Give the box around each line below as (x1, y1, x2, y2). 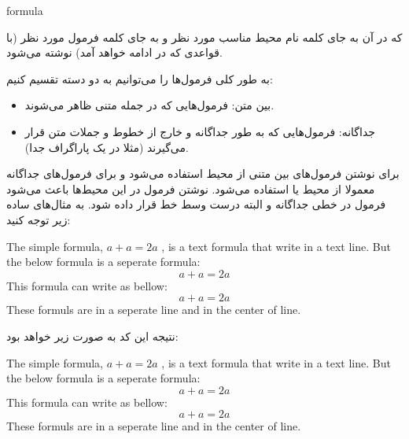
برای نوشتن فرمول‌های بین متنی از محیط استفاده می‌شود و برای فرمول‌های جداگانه (6, 165, 400, 182)
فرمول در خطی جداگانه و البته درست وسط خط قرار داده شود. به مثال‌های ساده (6, 196, 386, 212)
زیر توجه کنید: (6, 211, 71, 227)
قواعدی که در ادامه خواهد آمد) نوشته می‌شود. (6, 44, 223, 61)
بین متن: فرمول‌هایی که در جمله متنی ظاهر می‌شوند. (24, 97, 275, 113)
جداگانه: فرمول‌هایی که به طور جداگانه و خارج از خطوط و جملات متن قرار (24, 123, 375, 139)
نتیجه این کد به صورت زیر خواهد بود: (6, 327, 179, 344)
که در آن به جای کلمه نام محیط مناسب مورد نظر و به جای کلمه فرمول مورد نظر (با (6, 28, 403, 45)
